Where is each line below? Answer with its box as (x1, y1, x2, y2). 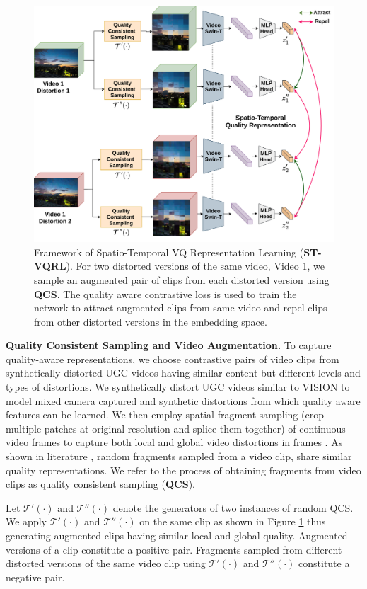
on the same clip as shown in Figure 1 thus (139, 514, 326, 529)
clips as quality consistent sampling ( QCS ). (6, 476, 195, 491)
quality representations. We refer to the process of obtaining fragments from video (6, 462, 361, 477)
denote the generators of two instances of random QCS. (112, 500, 354, 515)
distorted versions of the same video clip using (6, 556, 206, 571)
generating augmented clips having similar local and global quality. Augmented (6, 528, 348, 543)
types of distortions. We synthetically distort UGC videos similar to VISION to (6, 379, 350, 394)
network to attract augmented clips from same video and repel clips (34, 300, 327, 315)
